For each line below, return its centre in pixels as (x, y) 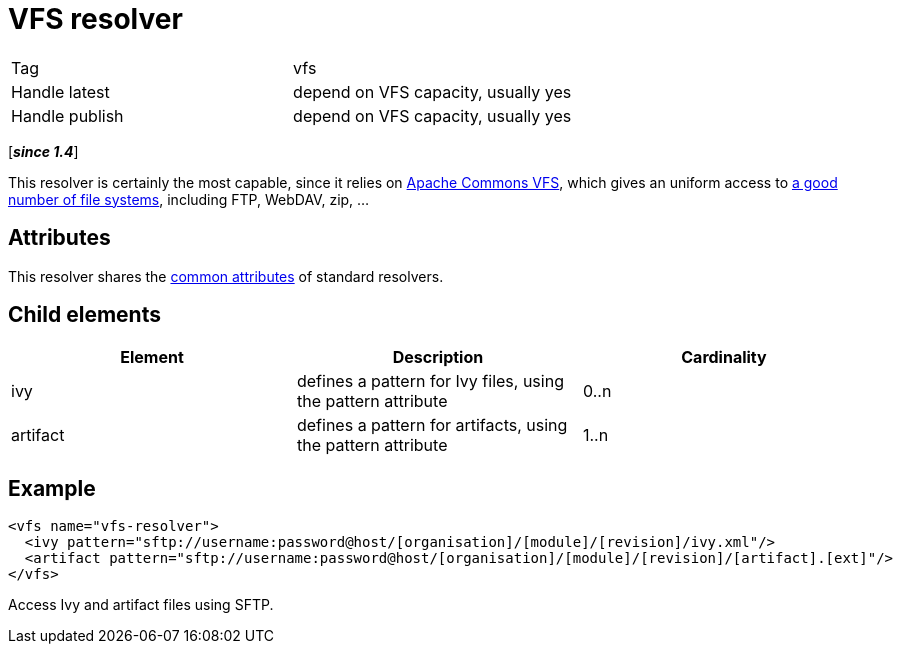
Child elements (84, 315)
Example (52, 488)
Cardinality (724, 357)
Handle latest (60, 91)
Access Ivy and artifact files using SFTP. (141, 605)
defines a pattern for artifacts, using (432, 425)
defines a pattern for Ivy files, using (430, 381)
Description (438, 357)
